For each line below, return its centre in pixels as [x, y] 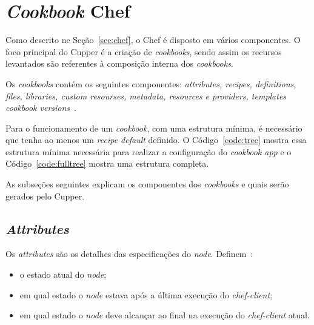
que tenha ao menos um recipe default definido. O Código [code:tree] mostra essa [156, 140]
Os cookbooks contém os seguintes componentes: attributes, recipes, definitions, [151, 83]
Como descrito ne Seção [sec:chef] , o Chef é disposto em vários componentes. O [153, 40]
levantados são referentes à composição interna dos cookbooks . [119, 63]
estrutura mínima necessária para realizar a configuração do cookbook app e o [149, 151]
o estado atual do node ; [63, 274]
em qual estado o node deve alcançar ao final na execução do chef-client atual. [165, 315]
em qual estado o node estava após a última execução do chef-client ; [146, 294]
